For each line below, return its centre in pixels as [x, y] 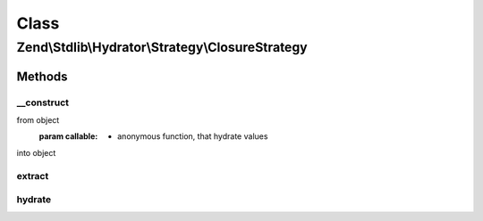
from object [38, 119]
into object [36, 152]
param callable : [68, 136]
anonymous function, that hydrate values [193, 136]
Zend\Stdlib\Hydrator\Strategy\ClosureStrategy [162, 47]
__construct [43, 102]
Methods [42, 76]
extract [33, 176]
